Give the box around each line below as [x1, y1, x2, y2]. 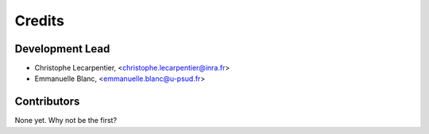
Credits [14, 12, 65, 29]
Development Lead [14, 42, 110, 56]
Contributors [14, 95, 80, 109]
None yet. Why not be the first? [14, 116, 118, 125]
